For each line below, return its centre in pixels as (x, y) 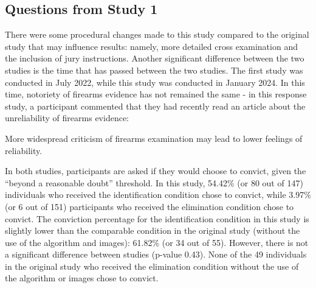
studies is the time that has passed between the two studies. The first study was (154, 70)
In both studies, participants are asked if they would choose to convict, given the (156, 171)
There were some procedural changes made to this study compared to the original (157, 34)
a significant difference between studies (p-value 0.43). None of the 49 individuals (156, 254)
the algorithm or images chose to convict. (82, 278)
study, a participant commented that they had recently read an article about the (155, 106)
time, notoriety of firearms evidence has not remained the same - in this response (156, 94)
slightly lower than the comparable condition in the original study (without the (153, 230)
